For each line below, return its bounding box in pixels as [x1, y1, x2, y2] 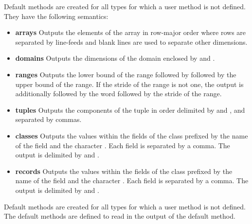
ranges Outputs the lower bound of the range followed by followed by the [15, 69, 236, 79]
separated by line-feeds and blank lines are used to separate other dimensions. [15, 36, 248, 47]
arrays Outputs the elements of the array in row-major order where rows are [15, 27, 246, 37]
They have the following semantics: [4, 11, 108, 21]
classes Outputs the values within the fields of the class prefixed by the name [15, 130, 248, 140]
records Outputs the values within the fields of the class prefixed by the [15, 166, 233, 176]
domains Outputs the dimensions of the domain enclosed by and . [15, 53, 215, 63]
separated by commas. [15, 114, 82, 124]
